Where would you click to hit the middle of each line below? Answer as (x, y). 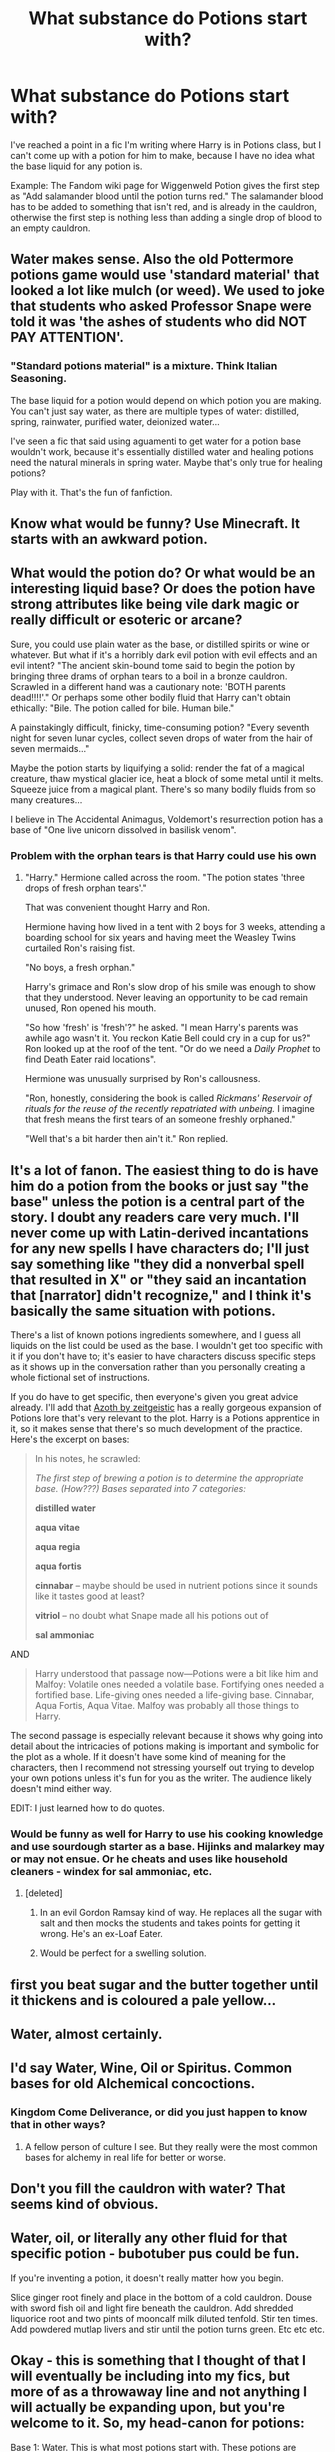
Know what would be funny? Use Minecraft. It (155, 523)
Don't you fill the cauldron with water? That (148, 2188)
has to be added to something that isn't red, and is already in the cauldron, (164, 206)
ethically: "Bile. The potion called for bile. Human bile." (122, 708)
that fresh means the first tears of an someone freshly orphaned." (160, 1119)
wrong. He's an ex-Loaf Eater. (101, 1934)
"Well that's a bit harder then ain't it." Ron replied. (126, 1139)
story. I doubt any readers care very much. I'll (155, 1217)
